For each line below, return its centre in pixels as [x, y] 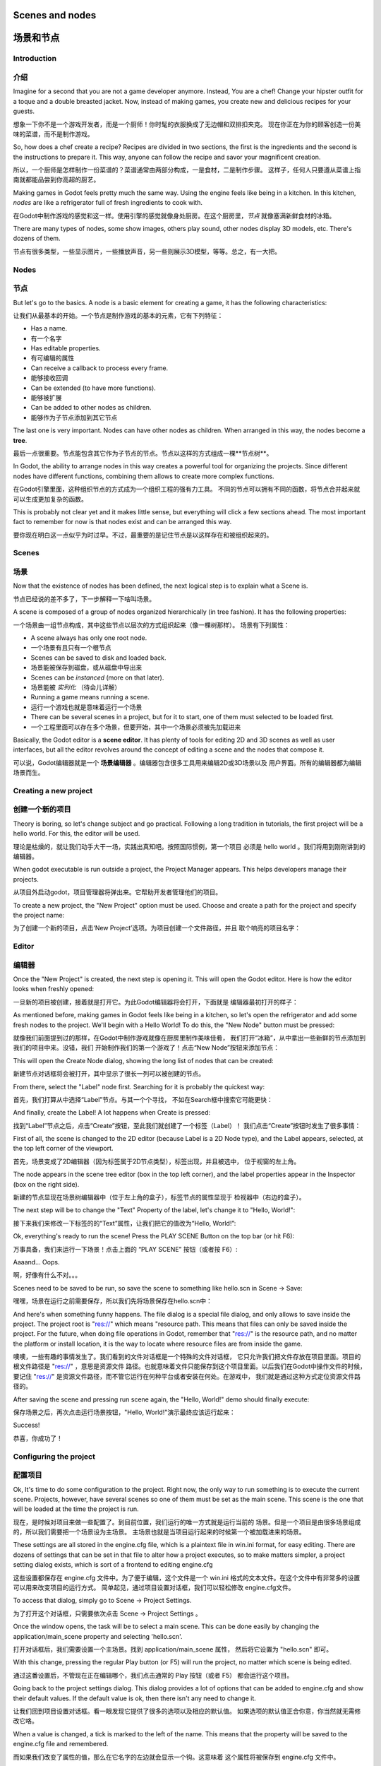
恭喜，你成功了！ [38, 1438]
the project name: [39, 915]
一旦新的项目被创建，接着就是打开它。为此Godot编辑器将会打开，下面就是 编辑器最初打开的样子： [156, 1002]
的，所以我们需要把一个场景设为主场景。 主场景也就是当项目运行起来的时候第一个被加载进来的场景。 [159, 1532]
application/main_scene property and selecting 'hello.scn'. [98, 1636]
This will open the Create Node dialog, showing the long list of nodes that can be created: [144, 1060]
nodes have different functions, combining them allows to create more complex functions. [144, 476]
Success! [26, 1425]
